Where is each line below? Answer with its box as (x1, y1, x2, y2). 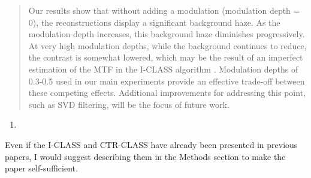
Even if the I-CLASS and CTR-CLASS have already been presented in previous (5, 138, 298, 150)
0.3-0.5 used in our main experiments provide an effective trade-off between (28, 74, 305, 87)
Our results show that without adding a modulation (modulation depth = (28, 4, 300, 16)
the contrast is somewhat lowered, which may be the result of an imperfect (28, 51, 303, 64)
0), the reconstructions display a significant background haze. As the (28, 16, 280, 28)
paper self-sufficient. (5, 162, 78, 174)
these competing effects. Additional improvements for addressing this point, (28, 86, 306, 99)
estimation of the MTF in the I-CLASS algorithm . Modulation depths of (28, 62, 298, 75)
